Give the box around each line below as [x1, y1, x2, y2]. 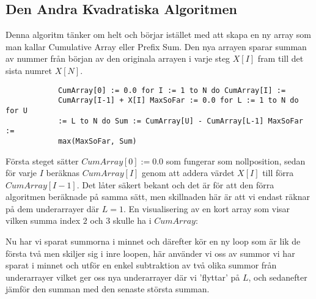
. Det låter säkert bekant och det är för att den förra [76, 178, 274, 191]
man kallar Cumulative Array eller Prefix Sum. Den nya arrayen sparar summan [6, 40, 307, 53]
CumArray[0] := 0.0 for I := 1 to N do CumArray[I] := [57, 86, 286, 95]
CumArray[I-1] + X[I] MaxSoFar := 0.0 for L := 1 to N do [57, 96, 299, 105]
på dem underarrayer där [6, 202, 100, 215]
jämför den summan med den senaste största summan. [6, 282, 210, 295]
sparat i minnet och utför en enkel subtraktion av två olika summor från [6, 259, 277, 271]
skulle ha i [112, 214, 152, 227]
